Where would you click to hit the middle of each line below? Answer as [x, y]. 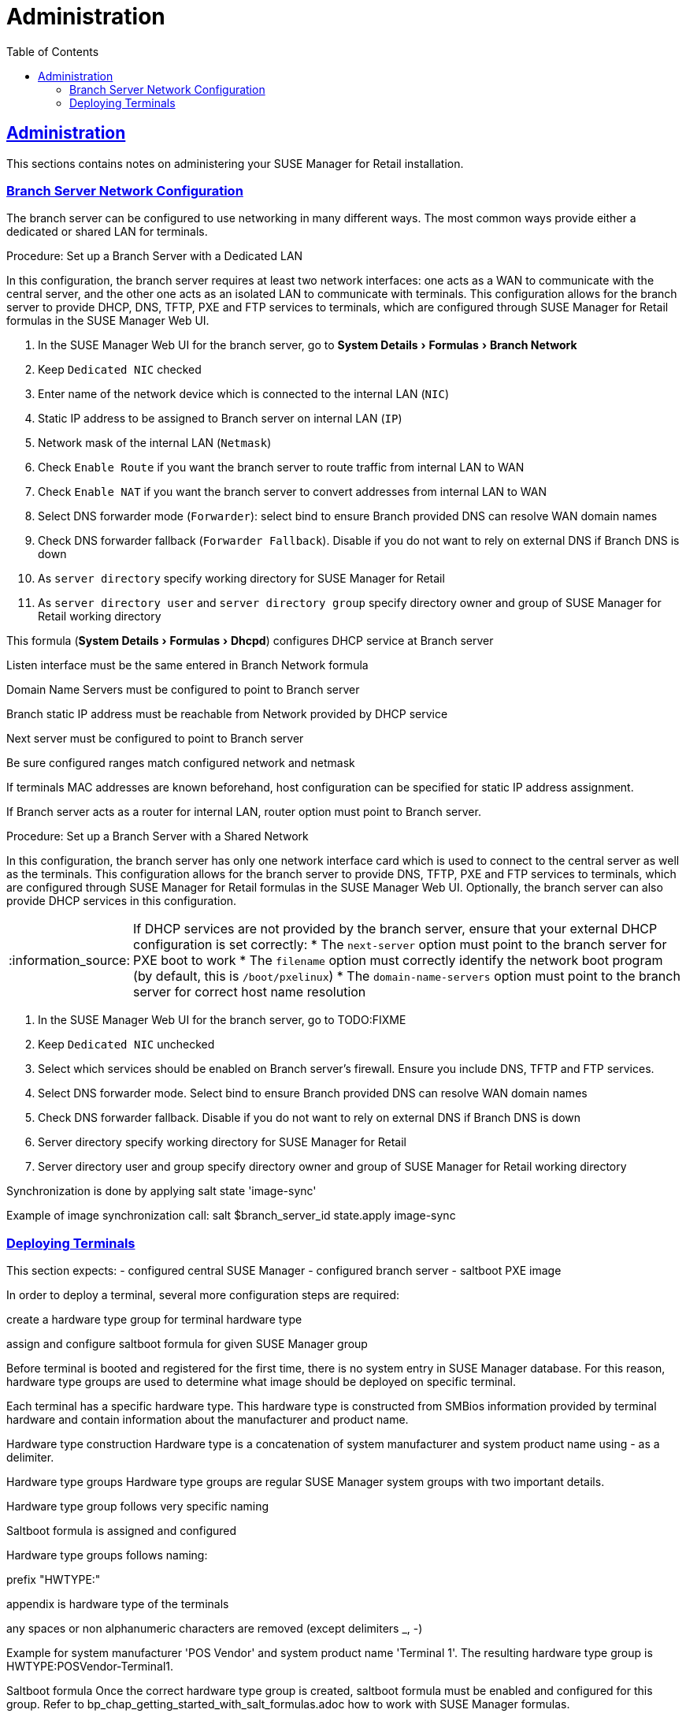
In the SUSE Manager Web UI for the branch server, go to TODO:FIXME [222, 1020]
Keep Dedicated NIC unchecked [126, 1045]
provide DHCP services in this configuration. [122, 901]
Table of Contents [53, 51]
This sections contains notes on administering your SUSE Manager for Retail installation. [235, 163]
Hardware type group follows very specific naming [138, 1507]
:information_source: [70, 961]
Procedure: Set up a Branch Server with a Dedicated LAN [155, 256]
